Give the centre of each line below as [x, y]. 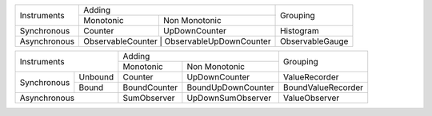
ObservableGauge [314, 41]
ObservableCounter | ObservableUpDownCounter [177, 41]
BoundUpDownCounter [231, 87]
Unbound [96, 77]
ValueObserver [311, 98]
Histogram [300, 31]
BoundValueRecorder [323, 87]
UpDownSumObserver [229, 98]
